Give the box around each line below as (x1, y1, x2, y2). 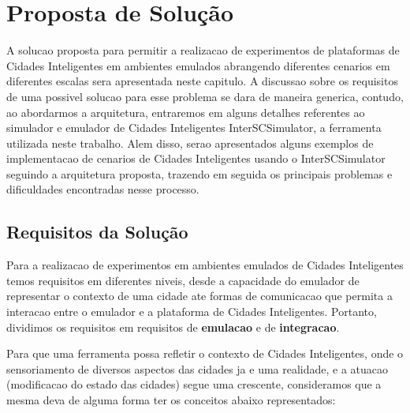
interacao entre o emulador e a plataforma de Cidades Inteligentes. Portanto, (6, 303, 377, 320)
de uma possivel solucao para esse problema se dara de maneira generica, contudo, (6, 88, 404, 104)
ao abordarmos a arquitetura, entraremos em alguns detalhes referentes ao (6, 103, 365, 120)
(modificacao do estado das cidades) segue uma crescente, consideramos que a (6, 376, 382, 392)
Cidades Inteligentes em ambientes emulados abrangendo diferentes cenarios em (6, 57, 390, 73)
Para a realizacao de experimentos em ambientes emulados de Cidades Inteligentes (6, 257, 404, 273)
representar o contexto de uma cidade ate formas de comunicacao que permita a (6, 287, 393, 304)
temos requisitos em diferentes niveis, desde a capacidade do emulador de (6, 272, 360, 288)
